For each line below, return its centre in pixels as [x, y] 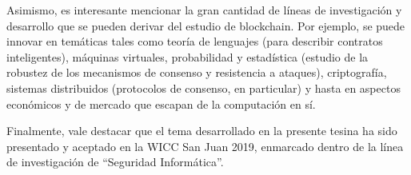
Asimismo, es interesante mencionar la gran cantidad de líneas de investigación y [204, 10]
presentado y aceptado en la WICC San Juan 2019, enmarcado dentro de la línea [205, 146]
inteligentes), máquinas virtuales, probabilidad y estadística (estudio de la [188, 56]
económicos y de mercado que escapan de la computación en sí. [161, 103]
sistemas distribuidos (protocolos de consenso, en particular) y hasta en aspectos [204, 87]
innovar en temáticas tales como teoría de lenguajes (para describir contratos [195, 41]
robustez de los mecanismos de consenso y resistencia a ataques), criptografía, [197, 72]
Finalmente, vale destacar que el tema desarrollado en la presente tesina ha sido [202, 131]
